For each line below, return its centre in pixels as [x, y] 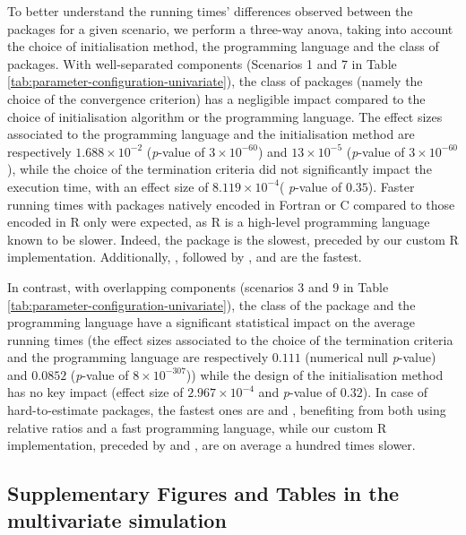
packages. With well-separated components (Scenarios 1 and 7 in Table [202, 63]
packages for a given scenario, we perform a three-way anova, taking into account [230, 28]
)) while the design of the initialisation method [315, 374]
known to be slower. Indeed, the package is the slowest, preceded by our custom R [233, 239]
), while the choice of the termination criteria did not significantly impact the [220, 169]
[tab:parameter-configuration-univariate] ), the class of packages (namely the [215, 81]
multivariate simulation [117, 519]
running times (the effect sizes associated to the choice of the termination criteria [230, 339]
